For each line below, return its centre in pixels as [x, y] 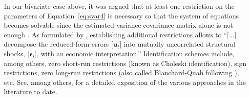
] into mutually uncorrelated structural [177, 44]
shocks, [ [17, 53]
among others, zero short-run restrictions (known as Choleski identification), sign [125, 63]
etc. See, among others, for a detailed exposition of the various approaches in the [125, 82]
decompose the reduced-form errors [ [59, 44]
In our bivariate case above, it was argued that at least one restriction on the [119, 6]
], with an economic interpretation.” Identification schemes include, [135, 53]
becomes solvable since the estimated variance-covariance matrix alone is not [119, 25]
